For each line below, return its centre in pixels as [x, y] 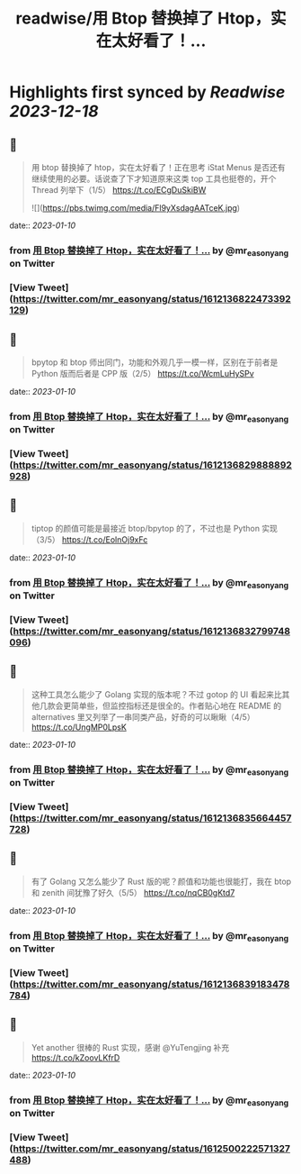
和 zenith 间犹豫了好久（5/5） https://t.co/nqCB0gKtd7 [133, 892]
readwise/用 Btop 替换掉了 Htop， [143, 18]
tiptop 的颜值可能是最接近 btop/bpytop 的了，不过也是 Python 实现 [155, 528]
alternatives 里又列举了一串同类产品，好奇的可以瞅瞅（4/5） [143, 716]
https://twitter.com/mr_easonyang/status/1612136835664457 [152, 818]
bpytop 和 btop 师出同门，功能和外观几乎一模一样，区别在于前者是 [155, 362]
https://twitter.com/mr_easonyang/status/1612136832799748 [151, 631]
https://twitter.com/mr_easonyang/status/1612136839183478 [151, 984]
